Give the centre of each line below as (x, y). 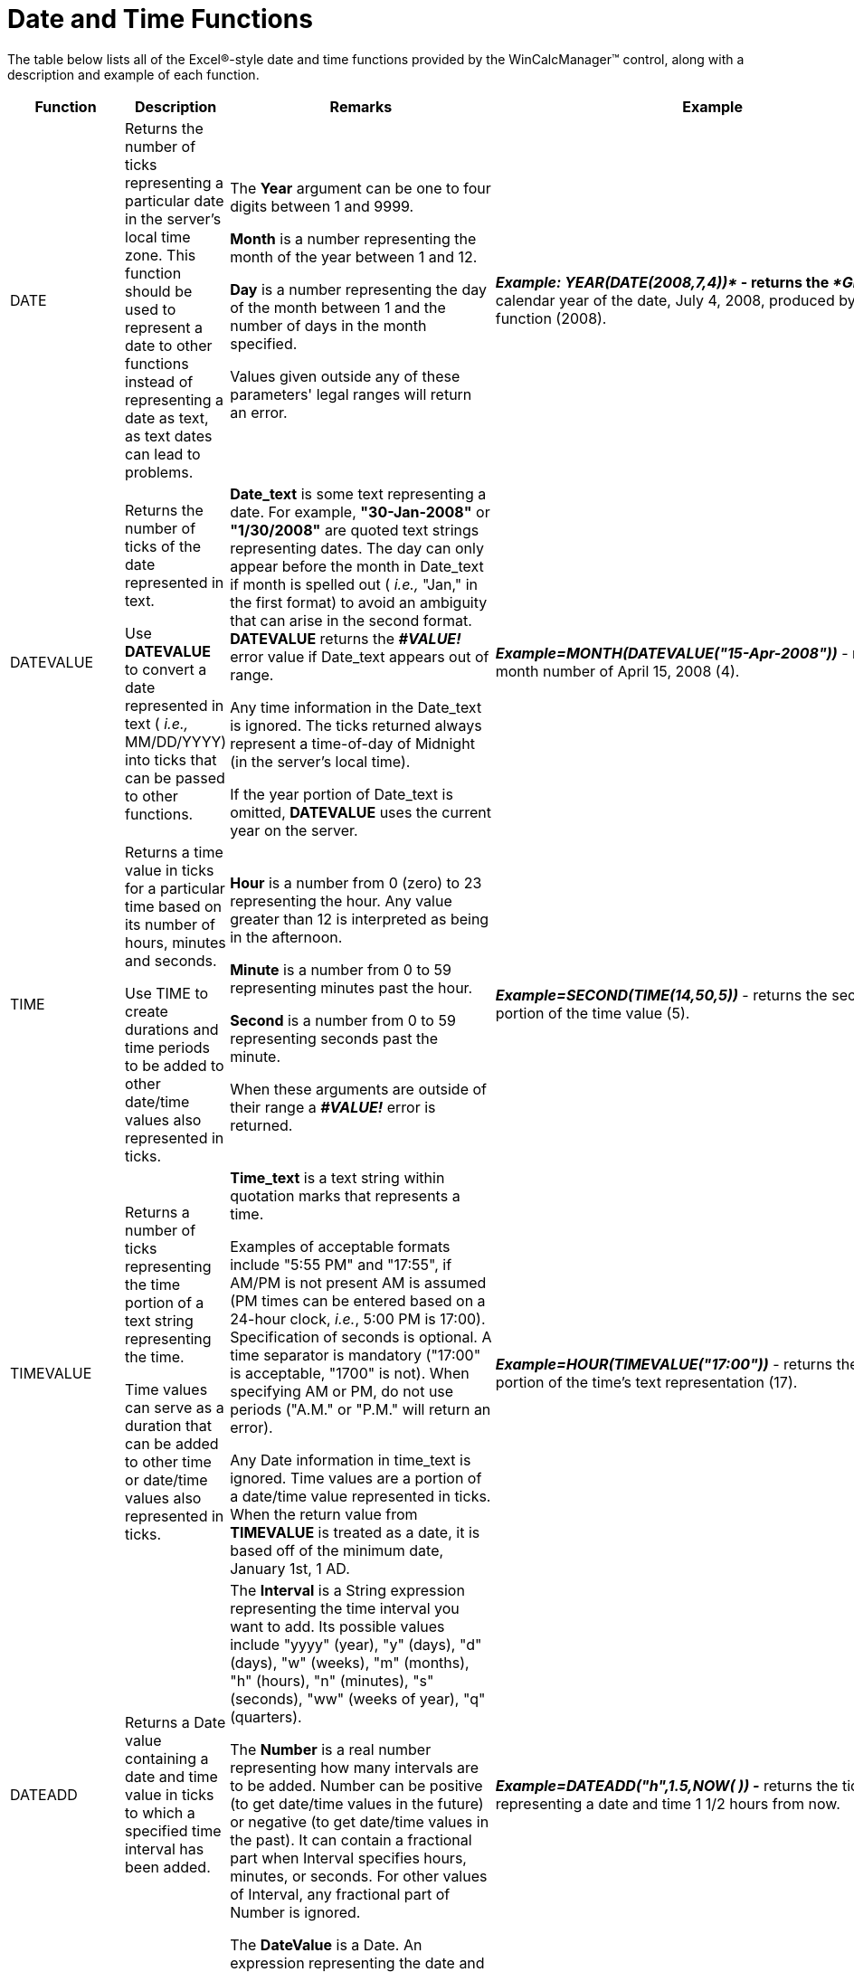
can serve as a (175, 1407)
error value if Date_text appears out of (360, 656)
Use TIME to (167, 993)
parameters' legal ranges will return (351, 394)
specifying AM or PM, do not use (342, 1391)
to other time (168, 1461)
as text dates (169, 436)
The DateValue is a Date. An (326, 1944)
